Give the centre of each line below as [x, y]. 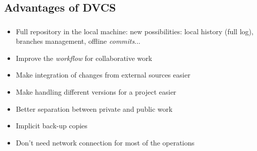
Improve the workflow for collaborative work [84, 58]
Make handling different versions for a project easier [96, 92]
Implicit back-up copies [52, 126]
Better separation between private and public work [94, 108]
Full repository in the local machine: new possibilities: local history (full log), [135, 31]
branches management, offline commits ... [78, 41]
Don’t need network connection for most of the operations [105, 142]
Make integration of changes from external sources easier [103, 75]
